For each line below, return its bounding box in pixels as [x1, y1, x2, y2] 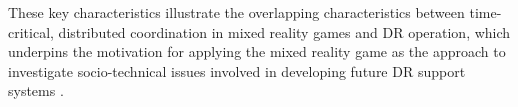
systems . [8, 80, 64, 101]
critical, [8, 21, 54, 42]
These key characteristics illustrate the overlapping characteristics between [8, 2, 465, 22]
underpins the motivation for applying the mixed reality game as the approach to [8, 41, 506, 62]
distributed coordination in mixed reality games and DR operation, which [58, 21, 511, 42]
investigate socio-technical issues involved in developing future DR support [8, 60, 466, 81]
